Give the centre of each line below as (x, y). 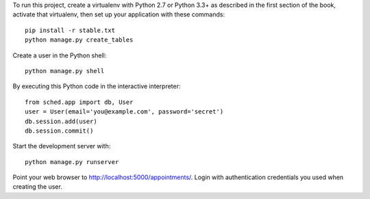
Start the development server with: (62, 146)
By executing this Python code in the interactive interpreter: (97, 86)
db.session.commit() (59, 131)
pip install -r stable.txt (70, 30)
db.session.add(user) (61, 121)
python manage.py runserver (72, 162)
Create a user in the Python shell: (60, 55)
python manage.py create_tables (79, 40)
